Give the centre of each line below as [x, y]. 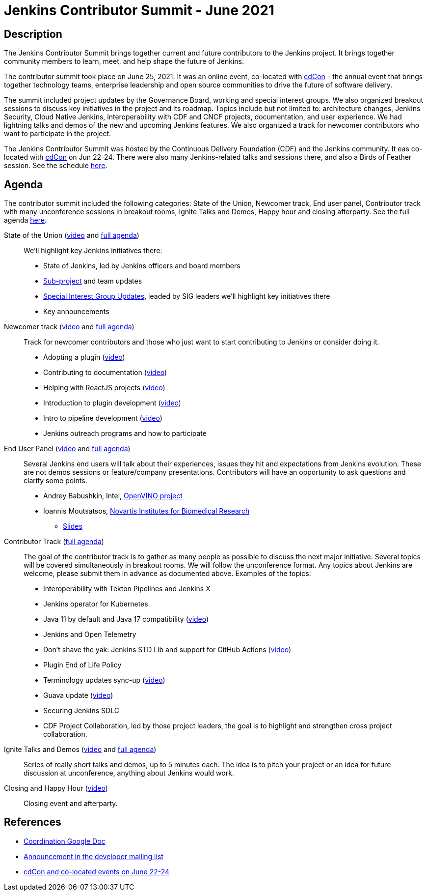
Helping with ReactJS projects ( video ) [104, 388]
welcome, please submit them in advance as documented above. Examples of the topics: [167, 574]
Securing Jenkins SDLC [81, 711]
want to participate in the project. [58, 134]
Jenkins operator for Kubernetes [96, 604]
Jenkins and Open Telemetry [90, 635]
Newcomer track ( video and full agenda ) [69, 327]
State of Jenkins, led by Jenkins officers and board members [142, 266]
